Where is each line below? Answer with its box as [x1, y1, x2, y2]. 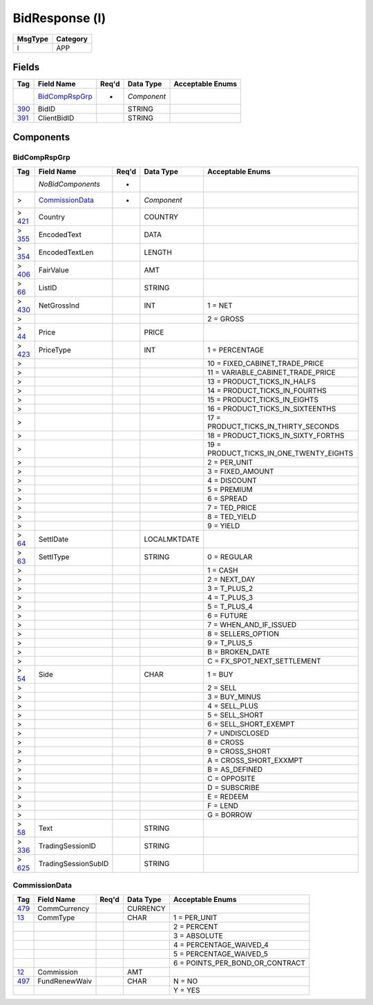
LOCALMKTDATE [144, 534, 200, 544]
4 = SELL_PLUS [207, 701, 258, 711]
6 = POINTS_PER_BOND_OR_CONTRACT [173, 958, 306, 968]
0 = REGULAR [207, 552, 253, 561]
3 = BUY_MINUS [207, 692, 262, 702]
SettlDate [38, 534, 69, 544]
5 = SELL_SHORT [207, 710, 264, 720]
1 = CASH [207, 565, 238, 575]
